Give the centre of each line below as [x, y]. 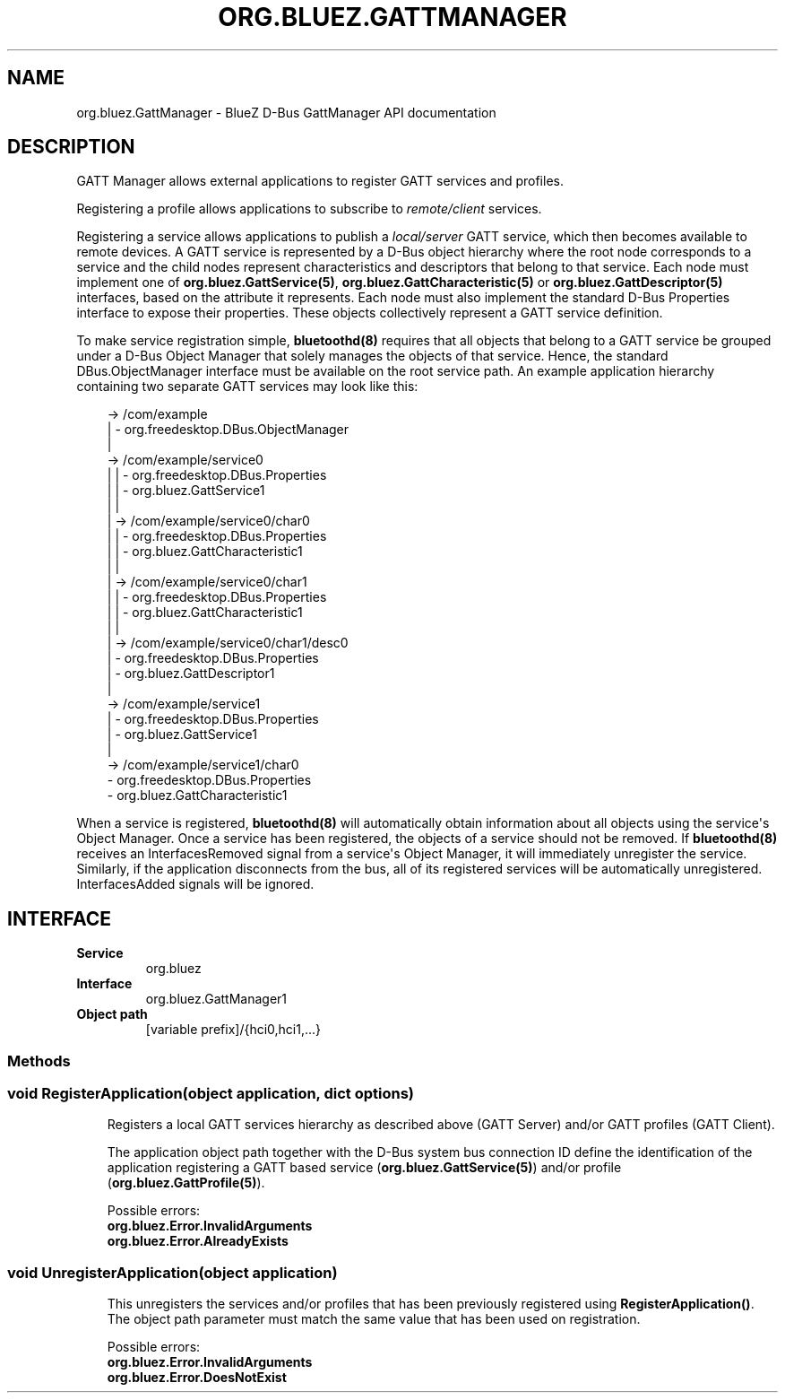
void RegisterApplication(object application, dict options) [211, 1094]
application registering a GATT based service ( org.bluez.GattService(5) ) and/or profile [364, 1168]
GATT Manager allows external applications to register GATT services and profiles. [320, 181]
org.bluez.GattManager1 [216, 999]
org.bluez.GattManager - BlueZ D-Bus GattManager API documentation [286, 112]
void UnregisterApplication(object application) [173, 1272]
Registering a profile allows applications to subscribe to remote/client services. [309, 209]
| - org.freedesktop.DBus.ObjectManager [228, 430]
